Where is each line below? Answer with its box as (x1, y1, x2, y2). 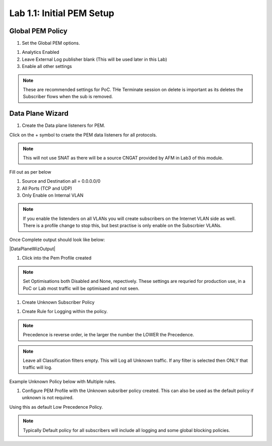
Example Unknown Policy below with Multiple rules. (9, 378, 116, 385)
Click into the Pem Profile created (22, 255, 92, 261)
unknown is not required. (22, 395, 74, 401)
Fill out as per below (9, 169, 51, 175)
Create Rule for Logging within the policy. (22, 309, 108, 315)
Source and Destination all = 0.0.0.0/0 (22, 178, 101, 184)
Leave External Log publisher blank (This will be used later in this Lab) (22, 56, 167, 62)
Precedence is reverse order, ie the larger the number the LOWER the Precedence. (23, 332, 194, 338)
